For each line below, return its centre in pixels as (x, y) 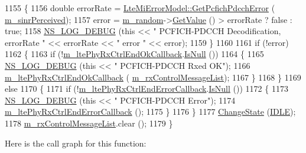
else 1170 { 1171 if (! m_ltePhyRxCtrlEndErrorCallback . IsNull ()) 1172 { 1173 (147, 89)
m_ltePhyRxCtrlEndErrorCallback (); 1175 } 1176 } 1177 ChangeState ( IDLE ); (150, 112)
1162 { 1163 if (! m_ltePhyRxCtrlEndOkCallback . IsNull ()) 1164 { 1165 (134, 54)
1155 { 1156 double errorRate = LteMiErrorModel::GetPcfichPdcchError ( (140, 8)
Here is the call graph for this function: (76, 143)
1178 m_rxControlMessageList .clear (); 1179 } (89, 123)
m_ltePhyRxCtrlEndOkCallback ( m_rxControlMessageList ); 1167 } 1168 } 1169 (153, 77)
